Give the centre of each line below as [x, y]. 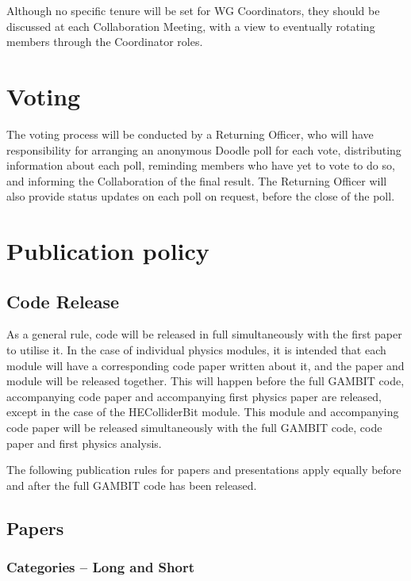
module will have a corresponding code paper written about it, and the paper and [205, 365]
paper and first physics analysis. [84, 443]
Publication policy [108, 251]
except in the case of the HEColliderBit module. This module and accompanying [203, 412]
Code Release [63, 301]
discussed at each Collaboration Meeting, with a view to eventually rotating [191, 26]
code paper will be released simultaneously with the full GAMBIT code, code [194, 428]
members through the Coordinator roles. [105, 42]
